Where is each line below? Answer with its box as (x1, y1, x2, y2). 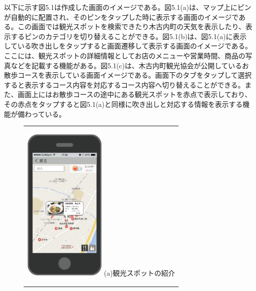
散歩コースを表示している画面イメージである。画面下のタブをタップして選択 (4, 70, 252, 80)
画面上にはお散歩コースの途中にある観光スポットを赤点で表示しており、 (17, 89, 252, 99)
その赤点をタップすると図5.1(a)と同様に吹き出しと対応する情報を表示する (4, 98, 243, 109)
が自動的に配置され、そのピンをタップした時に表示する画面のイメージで (4, 11, 239, 22)
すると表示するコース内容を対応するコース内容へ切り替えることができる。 (4, 79, 245, 90)
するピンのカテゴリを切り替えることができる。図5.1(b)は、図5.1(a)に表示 (10, 31, 247, 41)
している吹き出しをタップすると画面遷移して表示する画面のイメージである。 (4, 41, 252, 51)
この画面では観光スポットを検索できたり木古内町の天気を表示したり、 (17, 21, 246, 32)
